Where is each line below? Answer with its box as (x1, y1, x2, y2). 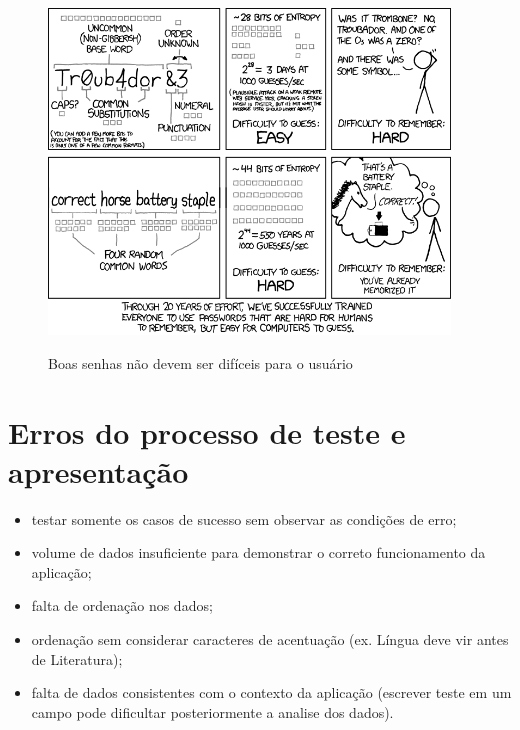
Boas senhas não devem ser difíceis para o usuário (48, 352, 353, 373)
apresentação (8, 450, 189, 491)
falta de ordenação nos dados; (31, 595, 213, 616)
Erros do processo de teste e (8, 411, 406, 452)
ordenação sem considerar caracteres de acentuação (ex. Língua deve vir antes (31, 629, 509, 649)
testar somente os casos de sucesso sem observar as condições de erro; (31, 508, 457, 529)
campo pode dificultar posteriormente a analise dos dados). (31, 701, 394, 722)
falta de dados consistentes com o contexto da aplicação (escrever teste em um (31, 682, 512, 703)
